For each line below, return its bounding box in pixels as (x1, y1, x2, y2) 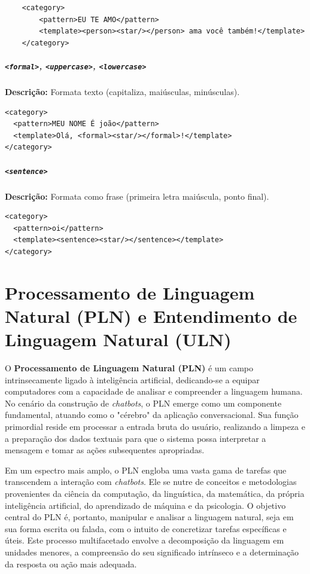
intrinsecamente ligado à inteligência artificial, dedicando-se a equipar (5, 373, 260, 386)
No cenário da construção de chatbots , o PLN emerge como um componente (5, 396, 282, 409)
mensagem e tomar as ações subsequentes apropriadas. (5, 444, 205, 456)
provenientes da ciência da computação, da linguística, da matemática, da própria (5, 487, 305, 499)
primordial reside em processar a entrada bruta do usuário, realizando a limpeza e (5, 420, 305, 433)
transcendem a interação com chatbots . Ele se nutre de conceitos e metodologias (5, 475, 297, 488)
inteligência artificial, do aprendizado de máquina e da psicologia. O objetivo (5, 499, 286, 511)
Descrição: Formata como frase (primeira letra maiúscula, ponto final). (5, 190, 269, 202)
